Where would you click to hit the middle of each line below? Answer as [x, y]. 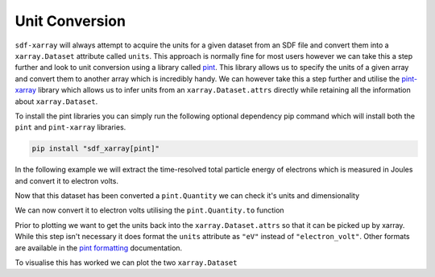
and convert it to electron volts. [66, 180]
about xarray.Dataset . [56, 101]
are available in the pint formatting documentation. [99, 248]
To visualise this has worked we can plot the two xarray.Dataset [126, 263]
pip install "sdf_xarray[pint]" [96, 149]
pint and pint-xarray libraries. [70, 127]
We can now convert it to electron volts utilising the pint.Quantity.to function [150, 210]
